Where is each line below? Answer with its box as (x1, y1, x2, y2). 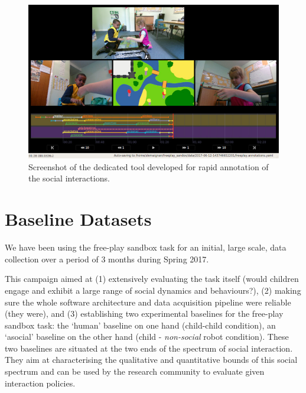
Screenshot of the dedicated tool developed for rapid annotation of (28, 160, 269, 173)
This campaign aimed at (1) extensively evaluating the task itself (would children (5, 272, 299, 285)
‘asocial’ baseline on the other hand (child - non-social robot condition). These (5, 330, 289, 343)
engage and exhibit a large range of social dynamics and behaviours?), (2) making (5, 284, 301, 296)
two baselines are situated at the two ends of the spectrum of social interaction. (5, 342, 293, 354)
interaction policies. (5, 376, 76, 389)
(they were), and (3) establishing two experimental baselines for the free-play (5, 307, 284, 320)
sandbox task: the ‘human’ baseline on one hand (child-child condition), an (5, 319, 276, 331)
